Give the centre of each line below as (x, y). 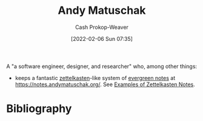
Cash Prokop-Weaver (102, 27)
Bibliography (39, 109)
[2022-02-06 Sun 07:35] (102, 39)
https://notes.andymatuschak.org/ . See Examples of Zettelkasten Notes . (105, 84)
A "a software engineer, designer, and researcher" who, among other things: (102, 66)
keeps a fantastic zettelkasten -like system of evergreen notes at (95, 78)
